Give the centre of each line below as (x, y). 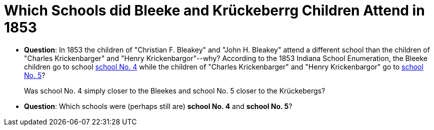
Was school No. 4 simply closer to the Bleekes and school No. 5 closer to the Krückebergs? (175, 90)
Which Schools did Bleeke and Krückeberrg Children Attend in (214, 10)
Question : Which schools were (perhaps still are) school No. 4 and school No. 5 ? (158, 106)
